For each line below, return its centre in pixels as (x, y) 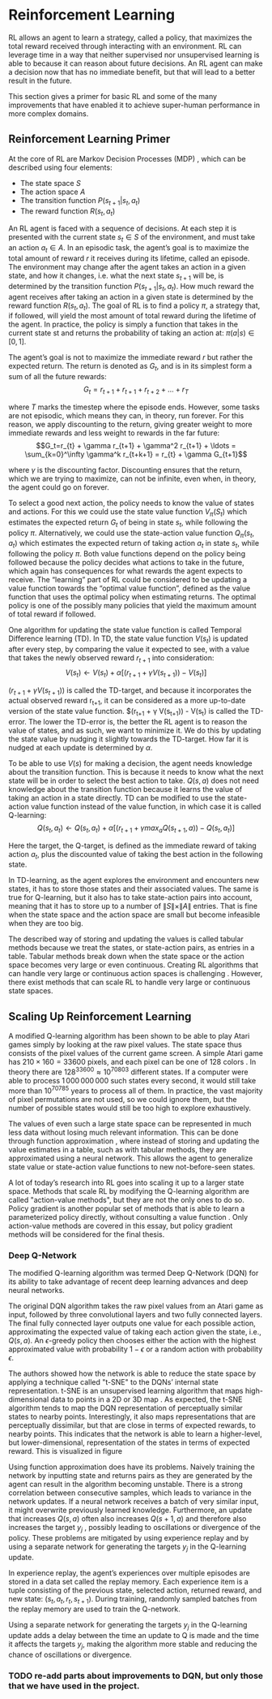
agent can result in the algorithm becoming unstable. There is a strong (125, 1484)
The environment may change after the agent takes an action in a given (127, 266)
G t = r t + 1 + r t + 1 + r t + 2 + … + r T (136, 390)
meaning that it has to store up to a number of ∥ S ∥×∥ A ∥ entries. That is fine (133, 906)
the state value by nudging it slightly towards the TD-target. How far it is (129, 739)
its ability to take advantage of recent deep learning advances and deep (128, 1282)
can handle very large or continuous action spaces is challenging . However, (136, 974)
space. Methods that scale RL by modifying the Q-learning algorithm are (129, 1191)
